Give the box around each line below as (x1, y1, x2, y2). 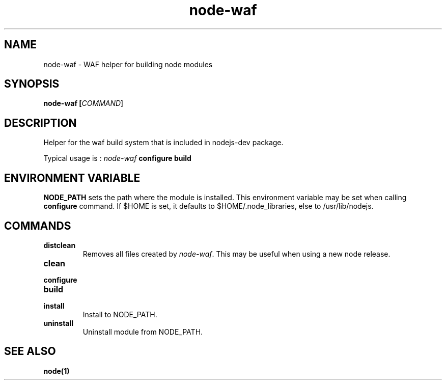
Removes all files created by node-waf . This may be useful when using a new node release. (82, 249, 391, 258)
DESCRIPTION (4, 116, 77, 129)
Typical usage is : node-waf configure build (43, 154, 191, 163)
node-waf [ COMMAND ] (43, 99, 124, 108)
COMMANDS (4, 219, 71, 232)
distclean (43, 240, 76, 250)
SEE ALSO (4, 345, 56, 358)
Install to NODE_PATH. (82, 310, 157, 319)
